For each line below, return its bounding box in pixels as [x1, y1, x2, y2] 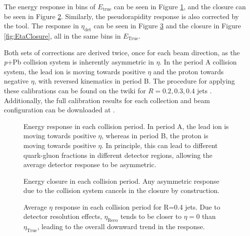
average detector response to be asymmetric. [23, 159, 156, 170]
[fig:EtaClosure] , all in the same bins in [4, 30, 121, 41]
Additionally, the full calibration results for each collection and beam [4, 95, 210, 105]
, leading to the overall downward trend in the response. [37, 221, 205, 232]
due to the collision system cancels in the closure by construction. [23, 185, 220, 195]
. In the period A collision [159, 57, 237, 67]
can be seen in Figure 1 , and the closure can [114, 1, 246, 11]
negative [4, 76, 29, 86]
